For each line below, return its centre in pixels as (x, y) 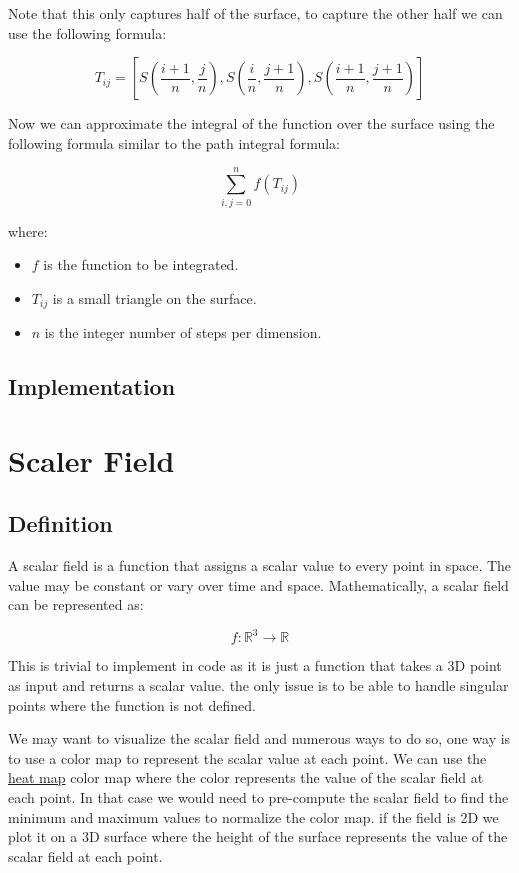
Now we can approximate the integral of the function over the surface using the (251, 123)
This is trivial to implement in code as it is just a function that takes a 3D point (255, 665)
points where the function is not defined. (132, 704)
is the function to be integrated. (141, 264)
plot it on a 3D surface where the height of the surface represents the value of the (258, 836)
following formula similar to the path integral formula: (174, 142)
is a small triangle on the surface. (154, 297)
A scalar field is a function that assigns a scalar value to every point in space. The (260, 565)
